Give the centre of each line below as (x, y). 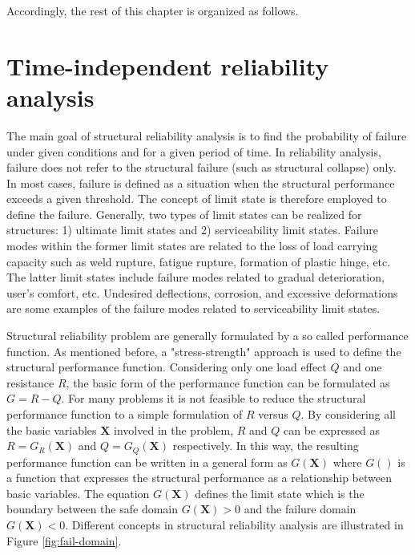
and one (363, 367)
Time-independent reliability (168, 65)
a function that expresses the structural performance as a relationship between (199, 478)
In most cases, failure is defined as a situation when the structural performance (201, 182)
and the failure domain (300, 509)
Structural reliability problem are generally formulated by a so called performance (207, 336)
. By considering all (349, 414)
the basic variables (52, 429)
